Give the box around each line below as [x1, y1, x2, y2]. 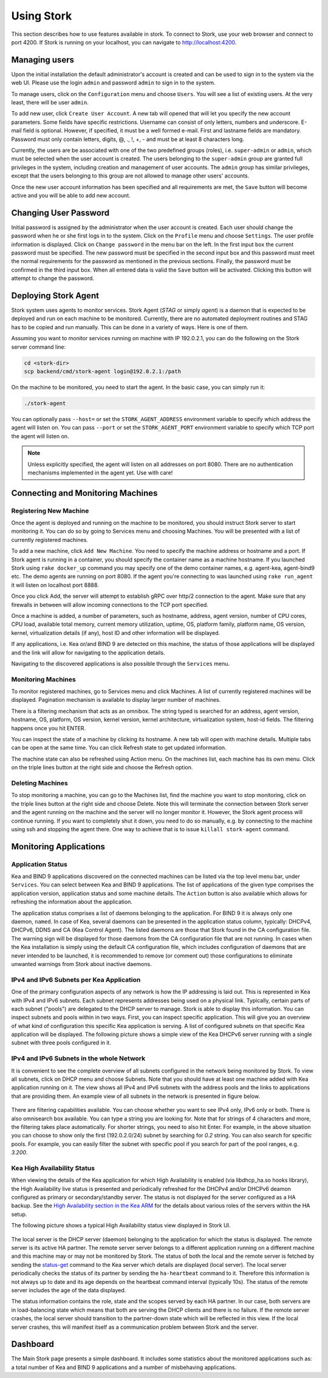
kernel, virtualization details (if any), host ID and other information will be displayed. [11, 629, 220, 636]
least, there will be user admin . [11, 99, 89, 106]
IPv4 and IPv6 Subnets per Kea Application [11, 975, 141, 984]
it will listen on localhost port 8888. [11, 581, 100, 589]
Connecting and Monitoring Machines [11, 488, 158, 498]
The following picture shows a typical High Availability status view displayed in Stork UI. [11, 1222, 231, 1229]
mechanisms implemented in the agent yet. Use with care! [27, 468, 173, 476]
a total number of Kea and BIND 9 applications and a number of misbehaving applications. [11, 1363, 237, 1371]
